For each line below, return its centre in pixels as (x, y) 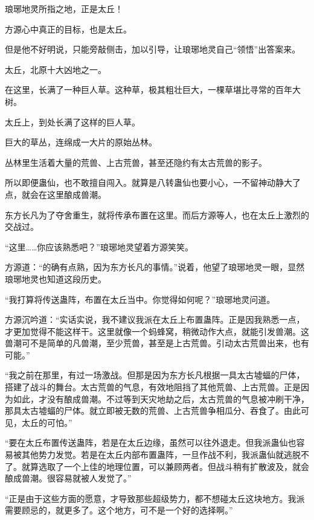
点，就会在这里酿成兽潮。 (56, 194)
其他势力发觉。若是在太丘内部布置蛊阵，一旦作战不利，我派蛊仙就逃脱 (161, 455)
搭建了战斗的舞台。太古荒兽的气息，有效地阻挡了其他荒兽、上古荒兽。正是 (153, 387)
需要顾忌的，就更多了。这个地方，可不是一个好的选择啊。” (119, 510)
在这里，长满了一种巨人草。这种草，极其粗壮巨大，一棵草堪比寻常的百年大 (153, 90)
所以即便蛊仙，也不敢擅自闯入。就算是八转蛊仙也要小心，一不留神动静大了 (153, 182)
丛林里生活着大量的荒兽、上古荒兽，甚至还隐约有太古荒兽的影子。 (136, 162)
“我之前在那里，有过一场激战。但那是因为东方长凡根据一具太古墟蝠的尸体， (155, 375)
